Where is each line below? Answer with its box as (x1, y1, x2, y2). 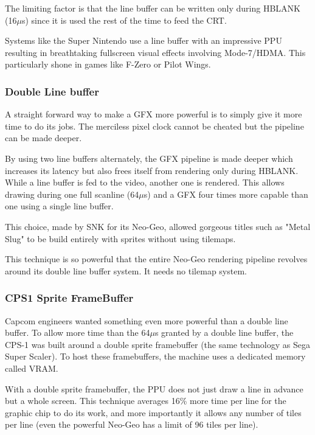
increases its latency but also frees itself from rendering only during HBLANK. (5, 164, 299, 176)
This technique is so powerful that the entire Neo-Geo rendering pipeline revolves (5, 252, 308, 265)
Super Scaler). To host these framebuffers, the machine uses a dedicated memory (5, 350, 306, 363)
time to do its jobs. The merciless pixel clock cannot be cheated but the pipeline (5, 119, 304, 132)
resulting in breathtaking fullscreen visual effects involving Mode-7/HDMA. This (5, 46, 306, 58)
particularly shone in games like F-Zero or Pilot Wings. (5, 58, 211, 71)
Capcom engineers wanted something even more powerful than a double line (5, 314, 288, 327)
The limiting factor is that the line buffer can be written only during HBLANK (5, 2, 300, 14)
